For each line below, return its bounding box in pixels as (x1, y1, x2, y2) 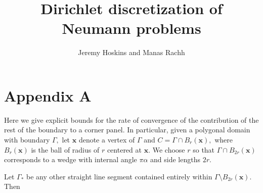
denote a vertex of (78, 134, 135, 145)
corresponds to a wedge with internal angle (4, 154, 137, 165)
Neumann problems (62, 18, 201, 38)
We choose (152, 144, 185, 155)
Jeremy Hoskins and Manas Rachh (78, 47, 185, 58)
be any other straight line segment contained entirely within (26, 171, 212, 181)
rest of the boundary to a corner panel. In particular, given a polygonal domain (4, 124, 250, 135)
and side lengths (150, 154, 200, 165)
